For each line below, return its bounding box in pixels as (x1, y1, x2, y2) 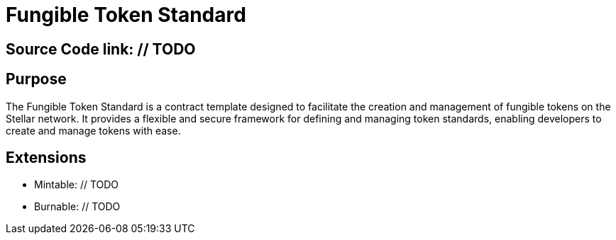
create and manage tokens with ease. (6, 124, 181, 137)
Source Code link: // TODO (6, 40, 196, 58)
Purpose (6, 70, 67, 88)
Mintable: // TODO (34, 178, 119, 191)
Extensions (6, 149, 87, 167)
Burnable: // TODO (34, 200, 121, 213)
